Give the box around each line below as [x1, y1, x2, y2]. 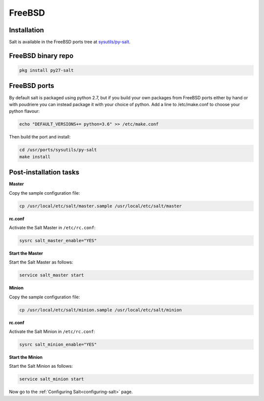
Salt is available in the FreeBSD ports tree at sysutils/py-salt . [9, 39, 131, 45]
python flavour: [9, 108, 40, 114]
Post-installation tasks [9, 168, 80, 177]
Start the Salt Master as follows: [9, 259, 73, 265]
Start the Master [9, 250, 44, 256]
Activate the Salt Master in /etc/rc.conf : [9, 224, 96, 230]
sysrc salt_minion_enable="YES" [19, 342, 97, 347]
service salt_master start [19, 272, 84, 278]
